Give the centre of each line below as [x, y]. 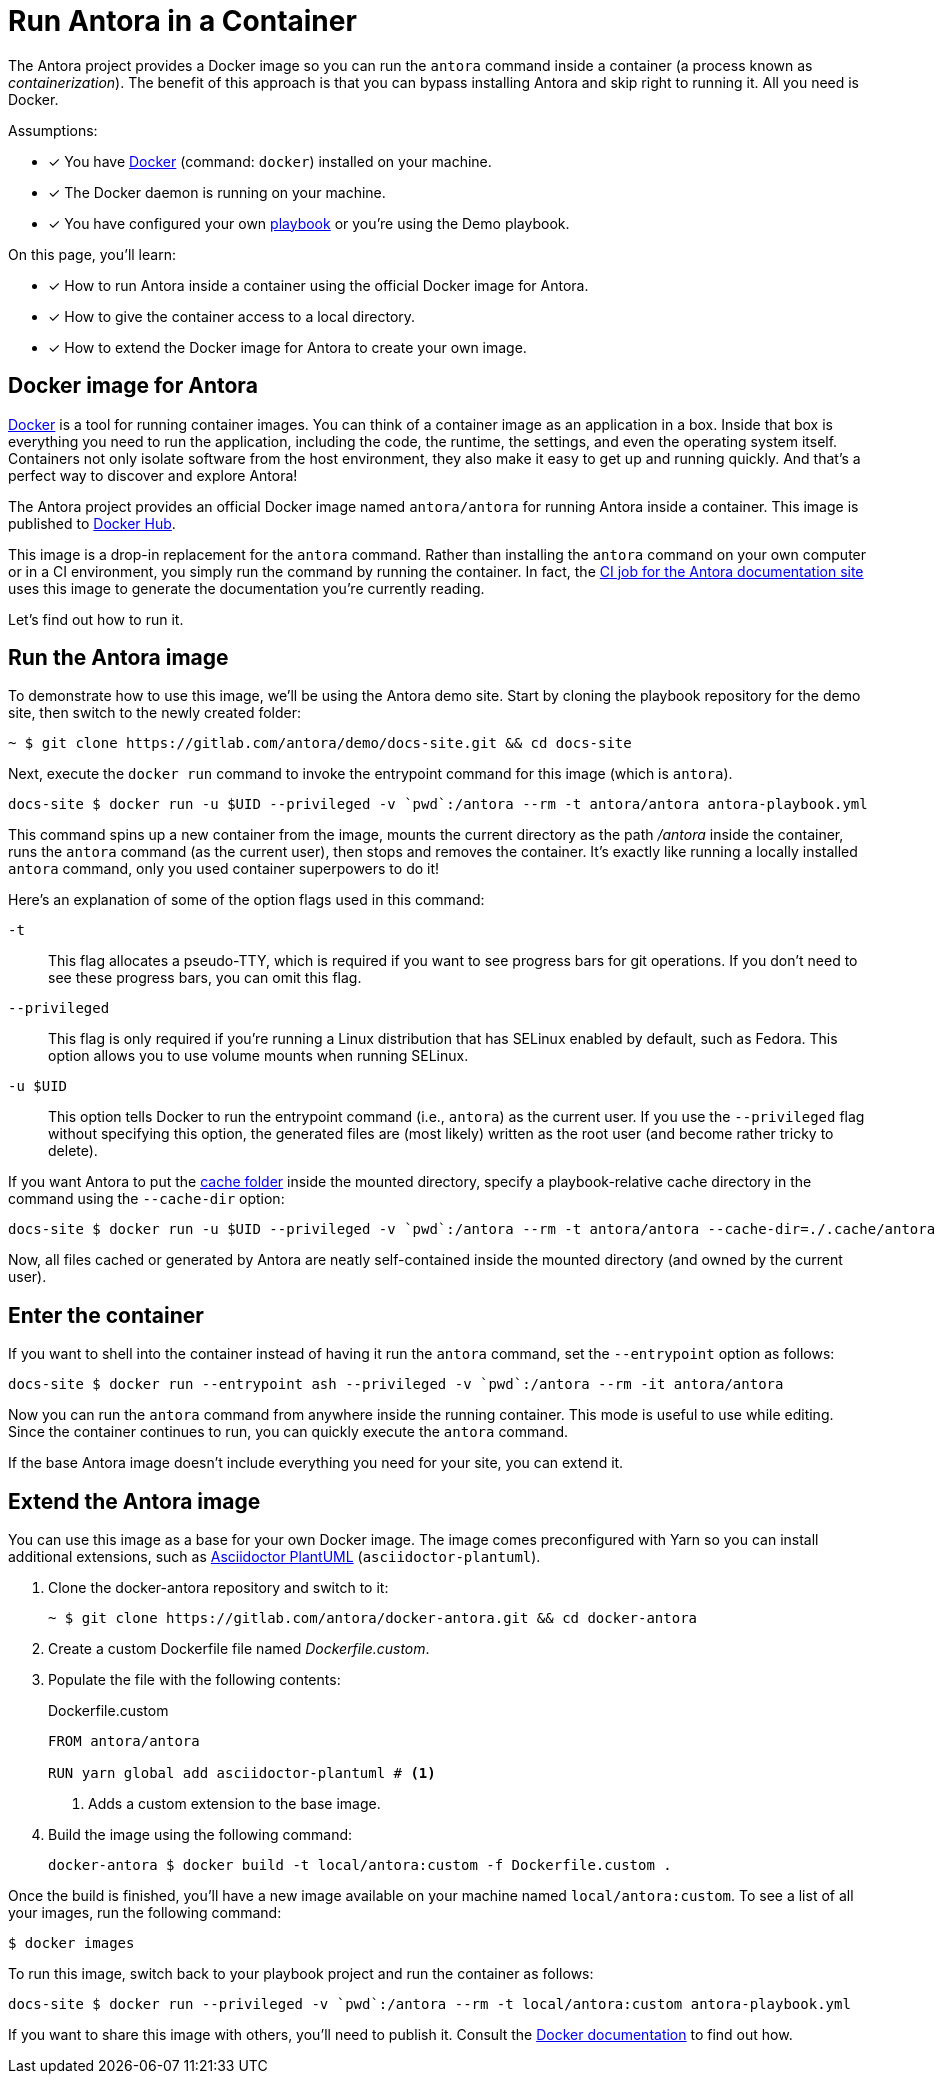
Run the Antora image [118, 658]
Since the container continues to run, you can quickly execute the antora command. [288, 1432]
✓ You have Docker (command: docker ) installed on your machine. [270, 161]
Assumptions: [53, 130]
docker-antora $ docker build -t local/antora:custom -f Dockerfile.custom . [360, 1865]
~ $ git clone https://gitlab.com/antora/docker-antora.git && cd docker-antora [373, 1618]
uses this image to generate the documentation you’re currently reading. [246, 588]
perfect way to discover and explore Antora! [153, 475]
